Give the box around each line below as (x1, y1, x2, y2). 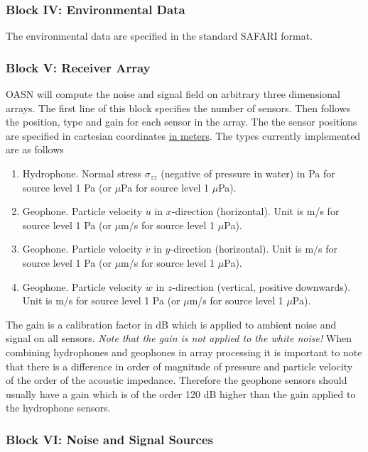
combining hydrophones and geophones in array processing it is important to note (6, 344, 362, 359)
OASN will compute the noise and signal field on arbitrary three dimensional (6, 87, 340, 101)
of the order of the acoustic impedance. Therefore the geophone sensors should (6, 373, 347, 387)
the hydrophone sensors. (6, 400, 111, 415)
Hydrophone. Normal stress (22, 166, 141, 180)
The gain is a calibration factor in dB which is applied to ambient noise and (6, 316, 337, 331)
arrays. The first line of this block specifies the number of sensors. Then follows (6, 100, 351, 115)
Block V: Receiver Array (6, 58, 151, 76)
